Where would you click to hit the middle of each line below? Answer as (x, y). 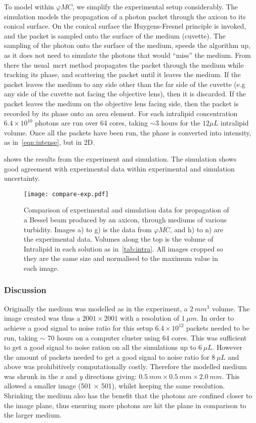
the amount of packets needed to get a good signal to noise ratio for (107, 357)
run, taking (21, 337)
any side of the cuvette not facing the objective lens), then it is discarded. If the (125, 94)
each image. (42, 268)
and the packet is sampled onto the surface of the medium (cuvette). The (115, 35)
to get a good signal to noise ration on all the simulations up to (100, 347)
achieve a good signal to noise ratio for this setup (79, 327)
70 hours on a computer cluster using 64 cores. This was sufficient (147, 337)
